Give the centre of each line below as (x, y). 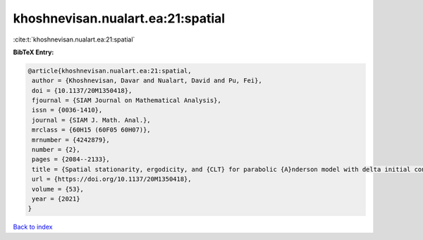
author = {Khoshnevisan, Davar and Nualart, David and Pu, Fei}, (147, 81)
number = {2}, (56, 150)
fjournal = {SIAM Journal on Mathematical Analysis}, (127, 101)
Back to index (33, 227)
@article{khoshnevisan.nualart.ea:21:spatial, (110, 71)
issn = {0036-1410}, (67, 110)
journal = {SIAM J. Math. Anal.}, (91, 120)
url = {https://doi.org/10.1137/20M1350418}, (112, 179)
